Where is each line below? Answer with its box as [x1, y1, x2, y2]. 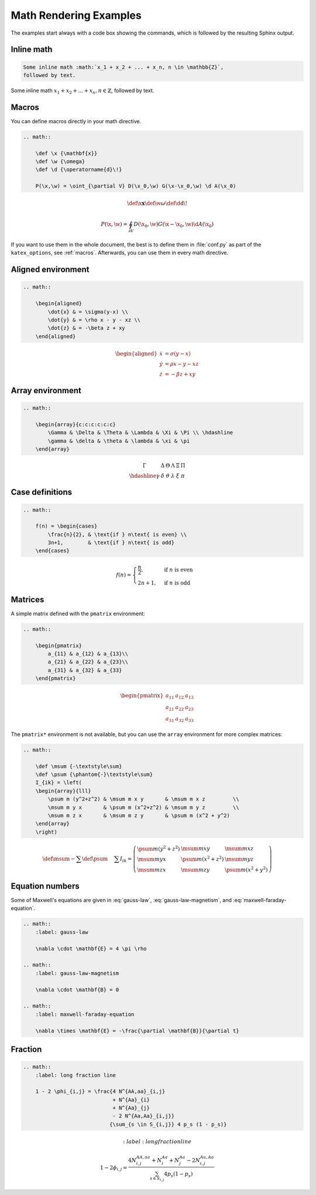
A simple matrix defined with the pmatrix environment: [11, 610, 146, 617]
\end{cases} [35, 548, 70, 554]
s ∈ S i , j [149, 1176, 164, 1182]
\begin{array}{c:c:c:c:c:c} [35, 421, 116, 428]
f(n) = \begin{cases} [35, 523, 98, 529]
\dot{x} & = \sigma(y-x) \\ [47, 308, 129, 315]
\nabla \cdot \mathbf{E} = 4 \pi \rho [35, 945, 147, 952]
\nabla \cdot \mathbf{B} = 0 [35, 986, 119, 993]
